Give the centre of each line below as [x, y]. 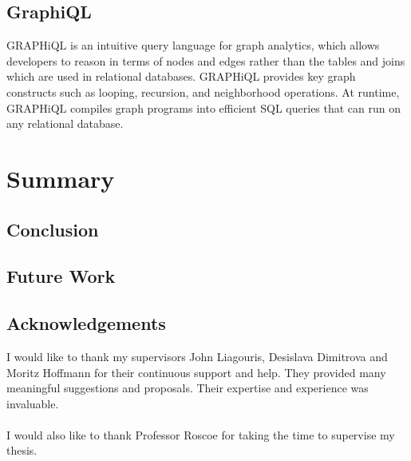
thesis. [22, 450]
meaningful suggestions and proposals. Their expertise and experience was [188, 388]
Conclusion [53, 229]
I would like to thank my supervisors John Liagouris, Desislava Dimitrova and [197, 356]
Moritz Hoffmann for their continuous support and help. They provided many [196, 372]
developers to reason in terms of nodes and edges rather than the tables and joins [206, 60]
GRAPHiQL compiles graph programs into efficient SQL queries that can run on [204, 107]
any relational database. [65, 123]
